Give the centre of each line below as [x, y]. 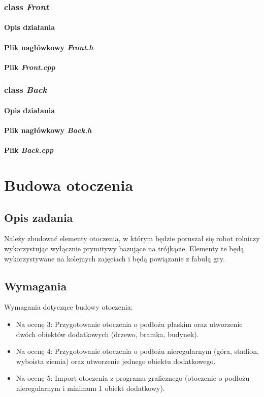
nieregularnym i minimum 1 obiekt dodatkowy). [90, 388]
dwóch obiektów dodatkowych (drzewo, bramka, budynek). [107, 334]
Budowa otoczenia [69, 185]
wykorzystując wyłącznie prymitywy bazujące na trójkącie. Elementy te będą [124, 248]
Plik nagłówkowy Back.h [48, 130]
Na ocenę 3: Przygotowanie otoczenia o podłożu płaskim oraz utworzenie [129, 324]
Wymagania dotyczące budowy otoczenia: [69, 307]
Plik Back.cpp [29, 150]
